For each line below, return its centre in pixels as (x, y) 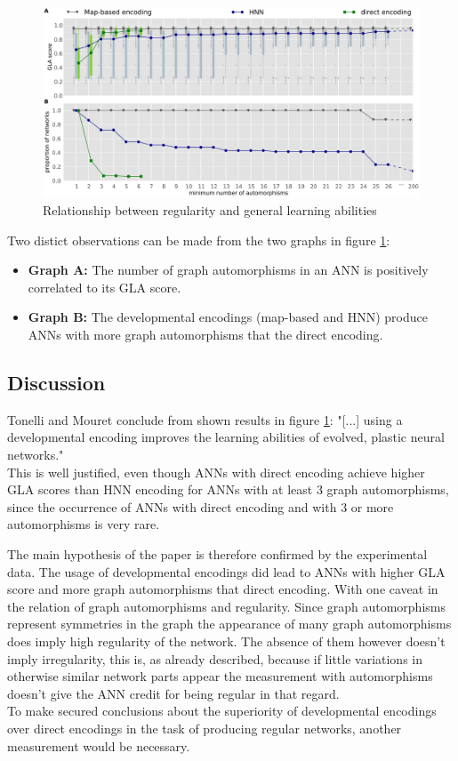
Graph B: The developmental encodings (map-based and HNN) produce (228, 317)
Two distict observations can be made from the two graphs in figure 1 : (199, 240)
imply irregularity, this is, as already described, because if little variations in (215, 658)
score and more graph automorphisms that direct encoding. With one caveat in (223, 589)
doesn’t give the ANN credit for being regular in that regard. (173, 693)
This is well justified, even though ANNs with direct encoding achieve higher (216, 472)
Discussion (56, 383)
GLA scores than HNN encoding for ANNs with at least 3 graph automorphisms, (228, 489)
